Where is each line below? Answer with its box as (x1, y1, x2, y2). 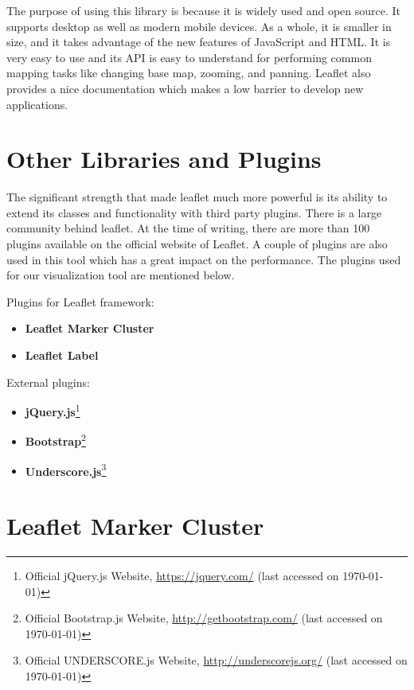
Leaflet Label (25, 347, 99, 364)
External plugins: (6, 373, 90, 390)
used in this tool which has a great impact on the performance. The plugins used (6, 251, 401, 267)
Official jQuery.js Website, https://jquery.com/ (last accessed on (25, 567, 339, 584)
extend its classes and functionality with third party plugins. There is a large (6, 204, 382, 220)
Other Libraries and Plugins (6, 142, 322, 175)
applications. (6, 96, 68, 112)
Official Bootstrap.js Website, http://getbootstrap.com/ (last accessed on (25, 610, 383, 626)
